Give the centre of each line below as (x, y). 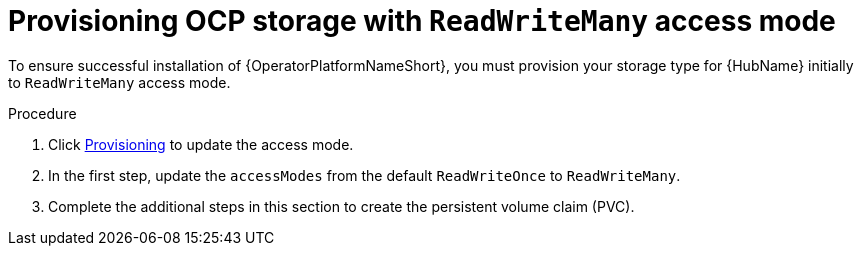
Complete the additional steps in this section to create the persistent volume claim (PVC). (341, 206)
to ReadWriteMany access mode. (119, 82)
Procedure (42, 113)
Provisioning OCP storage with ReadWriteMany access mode (422, 21)
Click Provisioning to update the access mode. (201, 144)
